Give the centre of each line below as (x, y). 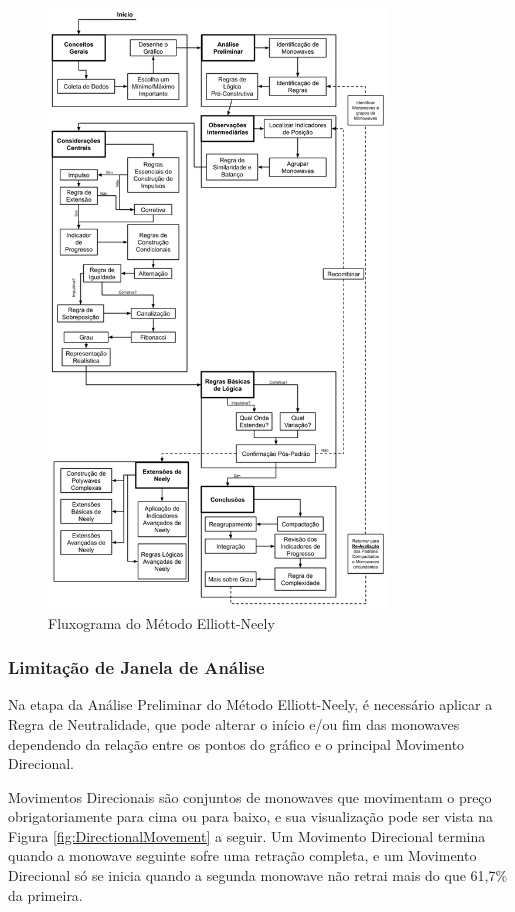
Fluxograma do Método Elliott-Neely (161, 622)
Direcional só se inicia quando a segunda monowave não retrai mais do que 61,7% (258, 875)
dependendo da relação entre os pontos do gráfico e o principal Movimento (236, 743)
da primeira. (45, 894)
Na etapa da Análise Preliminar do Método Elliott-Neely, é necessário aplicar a (250, 704)
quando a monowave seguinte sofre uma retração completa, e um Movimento (242, 855)
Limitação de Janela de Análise (136, 667)
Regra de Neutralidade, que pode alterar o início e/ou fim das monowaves (234, 723)
